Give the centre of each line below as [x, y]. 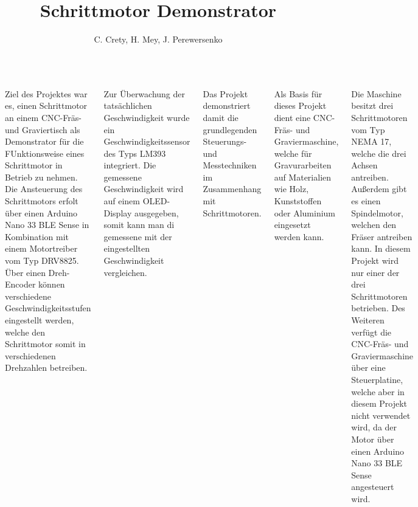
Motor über [373, 439]
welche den [25, 332]
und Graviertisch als [43, 129]
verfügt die [371, 332]
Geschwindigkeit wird [144, 189]
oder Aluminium [305, 212]
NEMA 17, [371, 141]
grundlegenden [230, 129]
